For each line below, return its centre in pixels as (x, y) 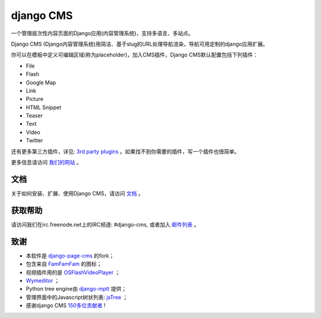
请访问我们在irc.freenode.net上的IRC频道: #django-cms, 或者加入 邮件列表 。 (105, 224)
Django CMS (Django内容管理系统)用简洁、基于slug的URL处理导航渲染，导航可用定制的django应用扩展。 (140, 44)
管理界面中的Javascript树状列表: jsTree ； (77, 297)
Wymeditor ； (43, 280)
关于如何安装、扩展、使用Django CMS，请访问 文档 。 (77, 193)
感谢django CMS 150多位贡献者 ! (66, 306)
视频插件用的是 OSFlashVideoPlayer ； (73, 272)
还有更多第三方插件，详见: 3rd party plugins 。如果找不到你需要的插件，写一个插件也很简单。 (125, 151)
